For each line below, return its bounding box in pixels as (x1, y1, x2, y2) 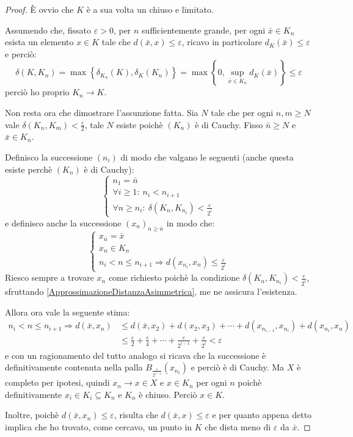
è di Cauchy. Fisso (195, 118, 263, 131)
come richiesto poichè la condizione (108, 271, 240, 284)
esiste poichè (116, 118, 163, 131)
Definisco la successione (5, 150, 93, 163)
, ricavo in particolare (181, 35, 262, 48)
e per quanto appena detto (212, 408, 312, 421)
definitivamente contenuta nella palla (5, 361, 143, 374)
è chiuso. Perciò (139, 388, 197, 400)
